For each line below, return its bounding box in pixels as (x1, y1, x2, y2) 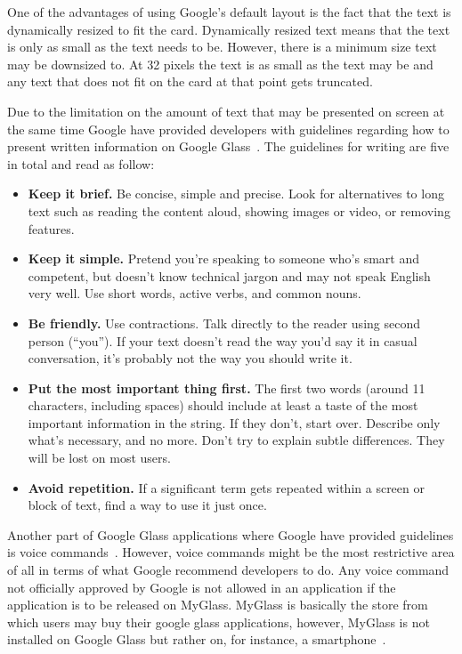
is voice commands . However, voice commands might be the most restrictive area (7, 543, 455, 561)
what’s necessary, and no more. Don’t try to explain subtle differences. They (28, 431, 445, 449)
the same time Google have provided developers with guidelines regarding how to (7, 119, 450, 138)
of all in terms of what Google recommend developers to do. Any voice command (7, 561, 450, 579)
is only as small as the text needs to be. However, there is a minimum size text (7, 37, 437, 56)
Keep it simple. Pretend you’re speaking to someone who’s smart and (28, 249, 420, 268)
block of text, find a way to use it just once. (28, 496, 267, 514)
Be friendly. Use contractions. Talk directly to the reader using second (28, 313, 420, 332)
